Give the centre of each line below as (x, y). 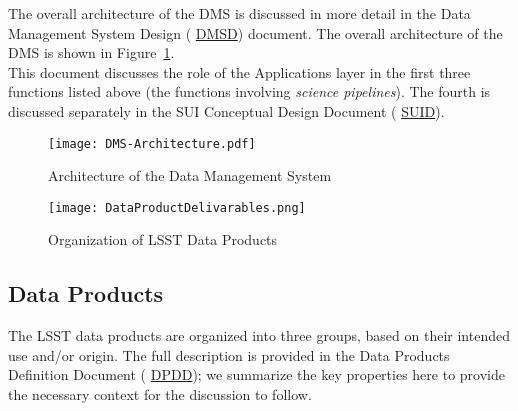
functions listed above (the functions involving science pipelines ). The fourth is (249, 91)
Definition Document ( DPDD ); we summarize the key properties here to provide (256, 374)
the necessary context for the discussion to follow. (160, 394)
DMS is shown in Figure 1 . (91, 52)
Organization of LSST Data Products (163, 239)
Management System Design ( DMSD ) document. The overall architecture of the (255, 32)
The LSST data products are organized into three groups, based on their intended (259, 335)
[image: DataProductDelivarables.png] (177, 207)
